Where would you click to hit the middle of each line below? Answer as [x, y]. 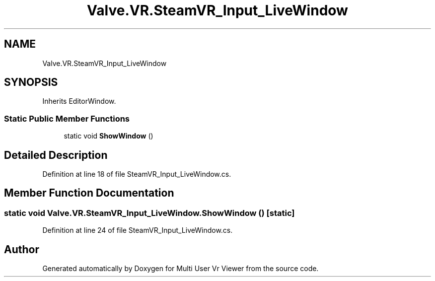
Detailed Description [56, 155]
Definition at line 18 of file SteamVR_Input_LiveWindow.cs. [137, 174]
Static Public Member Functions [67, 118]
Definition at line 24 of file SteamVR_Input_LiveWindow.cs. [138, 230]
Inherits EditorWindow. [79, 101]
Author [22, 249]
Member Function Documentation [89, 193]
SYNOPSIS [31, 82]
